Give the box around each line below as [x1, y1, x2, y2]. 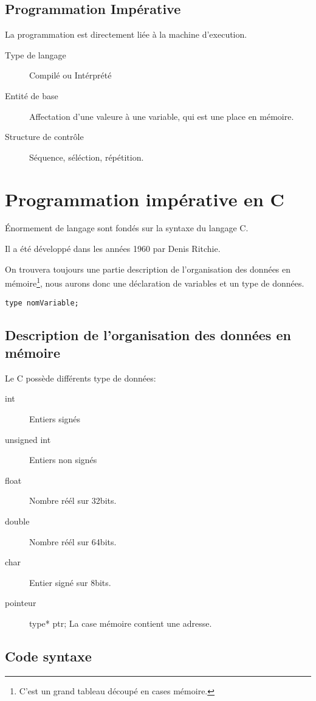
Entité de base [5, 89, 58, 102]
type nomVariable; [5, 298, 79, 307]
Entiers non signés [29, 453, 97, 466]
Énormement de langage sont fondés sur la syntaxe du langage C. [5, 221, 249, 234]
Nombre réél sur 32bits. [29, 494, 117, 507]
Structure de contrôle [5, 130, 84, 143]
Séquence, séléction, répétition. [29, 150, 144, 163]
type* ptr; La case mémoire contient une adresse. [29, 616, 212, 629]
